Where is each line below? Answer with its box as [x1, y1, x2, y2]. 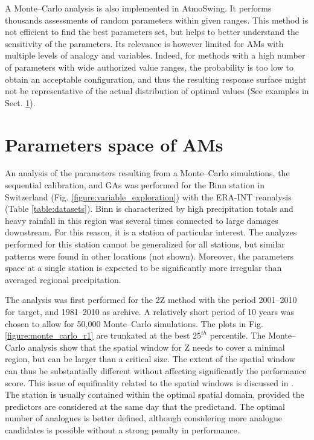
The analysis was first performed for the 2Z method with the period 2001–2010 [5, 293, 297, 306]
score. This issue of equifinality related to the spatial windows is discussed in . [5, 376, 294, 389]
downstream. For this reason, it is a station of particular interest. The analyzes [5, 226, 297, 238]
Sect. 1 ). [5, 96, 36, 109]
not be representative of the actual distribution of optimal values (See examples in [5, 84, 309, 97]
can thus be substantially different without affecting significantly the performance [5, 364, 307, 377]
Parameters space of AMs [5, 132, 223, 156]
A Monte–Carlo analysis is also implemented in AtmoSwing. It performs [5, 2, 272, 14]
